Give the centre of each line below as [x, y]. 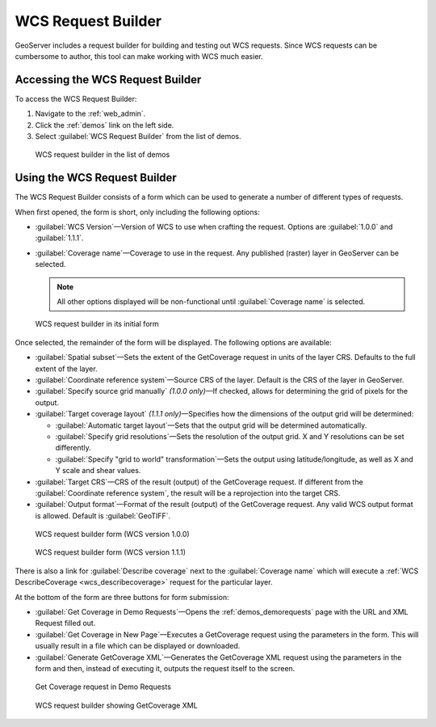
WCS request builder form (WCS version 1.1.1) [110, 552]
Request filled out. [65, 623]
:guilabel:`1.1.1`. [59, 238]
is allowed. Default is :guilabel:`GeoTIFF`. [103, 516]
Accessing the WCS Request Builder [108, 80]
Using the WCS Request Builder [96, 178]
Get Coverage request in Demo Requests [103, 687]
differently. [73, 448]
